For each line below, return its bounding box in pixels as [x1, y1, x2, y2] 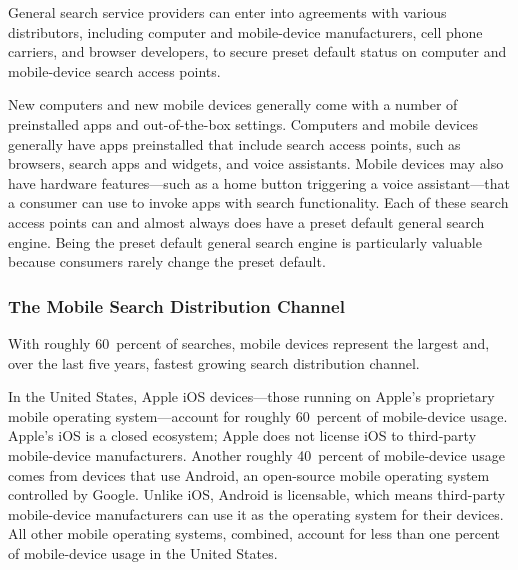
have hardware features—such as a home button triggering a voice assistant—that [8, 172, 510, 193]
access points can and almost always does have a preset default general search [8, 211, 485, 232]
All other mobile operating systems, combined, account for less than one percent [8, 523, 501, 544]
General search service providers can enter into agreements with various [8, 2, 447, 22]
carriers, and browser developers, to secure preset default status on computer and [8, 41, 507, 62]
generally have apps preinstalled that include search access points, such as [8, 133, 461, 154]
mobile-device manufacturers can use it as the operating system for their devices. [8, 503, 504, 524]
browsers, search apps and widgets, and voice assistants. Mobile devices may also [8, 153, 504, 174]
